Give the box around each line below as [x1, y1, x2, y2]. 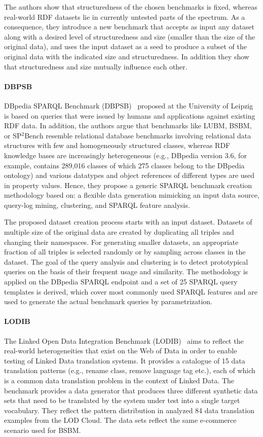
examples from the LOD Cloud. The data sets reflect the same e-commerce [4, 415, 237, 425]
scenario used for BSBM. [4, 424, 81, 435]
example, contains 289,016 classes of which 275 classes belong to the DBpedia [4, 160, 245, 170]
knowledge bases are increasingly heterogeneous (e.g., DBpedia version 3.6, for [4, 150, 247, 160]
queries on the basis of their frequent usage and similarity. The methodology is [4, 266, 248, 277]
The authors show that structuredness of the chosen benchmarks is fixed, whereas [4, 2, 257, 12]
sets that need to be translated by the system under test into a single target [4, 395, 240, 406]
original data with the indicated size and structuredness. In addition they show [4, 51, 249, 61]
